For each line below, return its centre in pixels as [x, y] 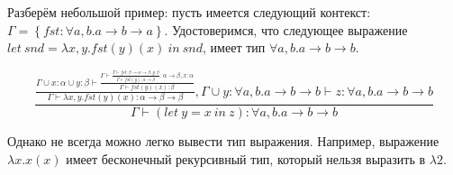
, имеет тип [234, 47]
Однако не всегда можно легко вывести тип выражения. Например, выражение [223, 140]
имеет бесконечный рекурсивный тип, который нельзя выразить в [246, 158]
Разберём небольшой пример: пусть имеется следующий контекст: [189, 12]
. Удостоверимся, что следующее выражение [286, 29]
